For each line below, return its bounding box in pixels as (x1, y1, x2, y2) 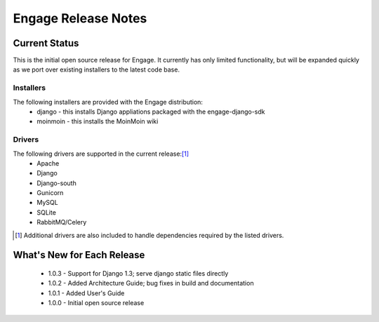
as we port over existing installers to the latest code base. (13, 65, 180, 74)
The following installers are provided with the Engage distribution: (13, 98, 204, 106)
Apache (36, 159, 60, 168)
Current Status (13, 37, 79, 49)
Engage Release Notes (13, 11, 147, 26)
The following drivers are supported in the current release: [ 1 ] (13, 149, 189, 158)
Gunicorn (36, 189, 64, 197)
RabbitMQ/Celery (36, 218, 87, 227)
